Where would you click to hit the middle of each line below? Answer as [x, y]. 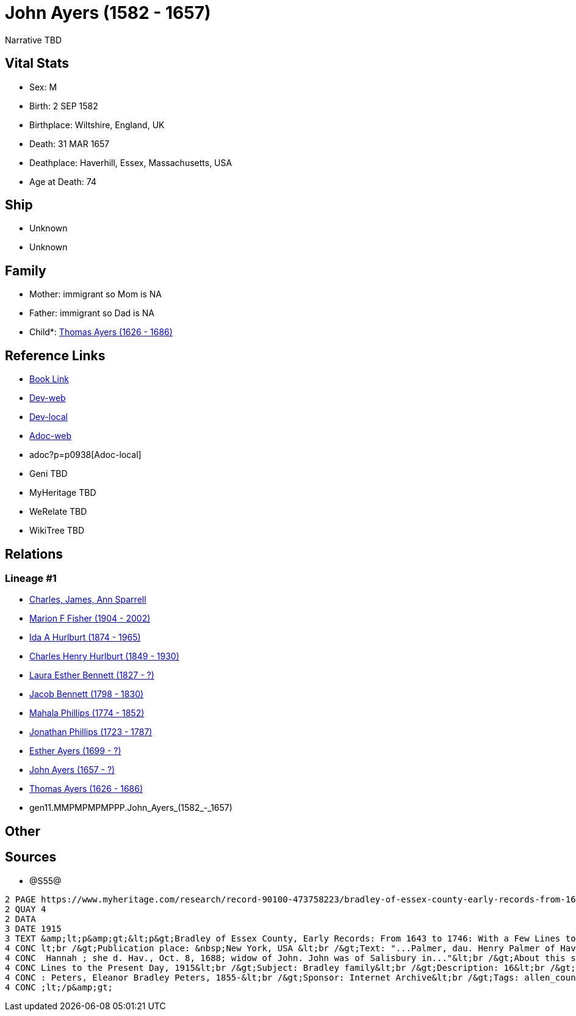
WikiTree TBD [57, 531]
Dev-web [48, 398]
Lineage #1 [31, 578]
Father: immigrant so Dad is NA [92, 313]
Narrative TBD [33, 40]
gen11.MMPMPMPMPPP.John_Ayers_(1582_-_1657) [131, 808]
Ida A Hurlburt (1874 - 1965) [85, 637]
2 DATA [20, 919]
